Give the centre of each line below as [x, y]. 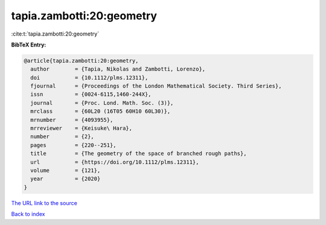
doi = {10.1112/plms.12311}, [89, 78]
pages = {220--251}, [74, 145]
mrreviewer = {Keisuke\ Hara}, [81, 128]
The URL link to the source [44, 203]
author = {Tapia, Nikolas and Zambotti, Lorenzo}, [118, 69]
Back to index [28, 214]
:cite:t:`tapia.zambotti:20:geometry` [55, 34]
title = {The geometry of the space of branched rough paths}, [139, 154]
